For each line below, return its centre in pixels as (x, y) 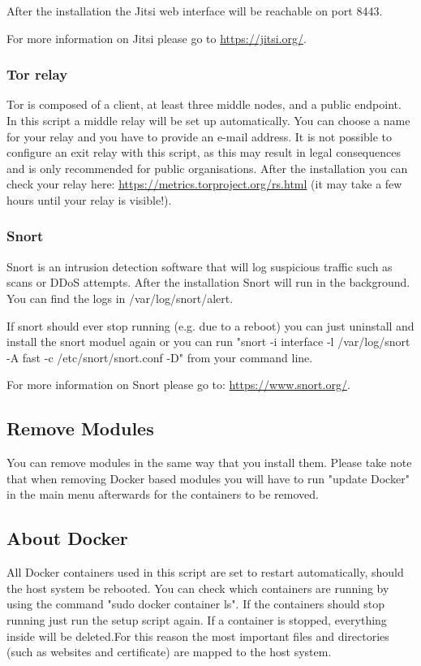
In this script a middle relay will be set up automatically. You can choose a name (208, 120)
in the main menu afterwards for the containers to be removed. (163, 494)
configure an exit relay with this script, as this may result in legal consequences (204, 152)
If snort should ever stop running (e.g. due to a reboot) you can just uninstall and (210, 325)
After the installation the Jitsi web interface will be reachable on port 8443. (195, 11)
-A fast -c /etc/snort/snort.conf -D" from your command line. (160, 357)
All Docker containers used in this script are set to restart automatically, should (205, 572)
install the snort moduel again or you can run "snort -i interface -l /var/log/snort (208, 342)
